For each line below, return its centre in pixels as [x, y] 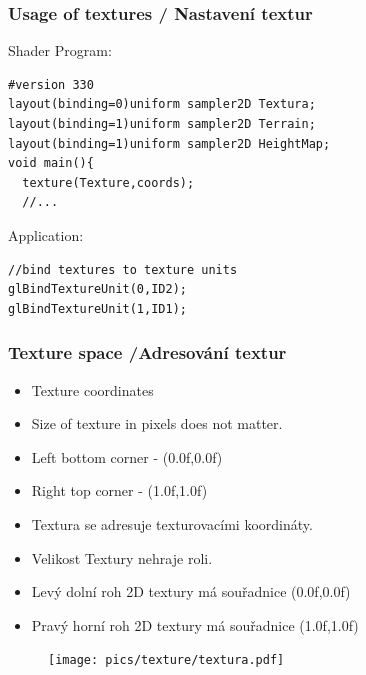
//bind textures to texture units [123, 269]
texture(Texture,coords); [108, 182]
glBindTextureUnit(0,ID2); [97, 289]
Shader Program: [60, 50]
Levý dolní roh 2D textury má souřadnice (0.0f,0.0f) [191, 591]
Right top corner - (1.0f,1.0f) [119, 490]
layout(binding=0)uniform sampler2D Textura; [162, 104]
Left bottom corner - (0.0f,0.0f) [127, 456]
